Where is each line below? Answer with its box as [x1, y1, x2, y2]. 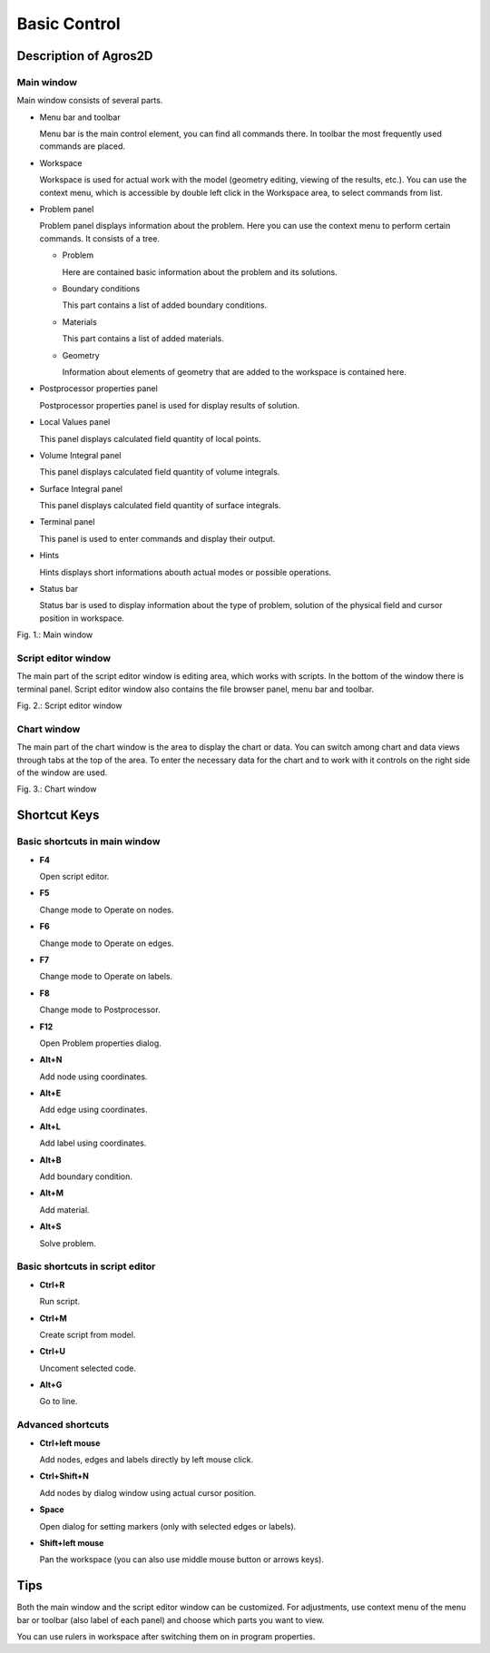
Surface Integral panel [39, 483, 122, 494]
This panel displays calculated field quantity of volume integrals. [39, 467, 280, 477]
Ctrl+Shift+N [39, 1471, 90, 1481]
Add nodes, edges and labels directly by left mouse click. [39, 1453, 254, 1465]
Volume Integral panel [39, 449, 122, 460]
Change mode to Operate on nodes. [39, 904, 174, 915]
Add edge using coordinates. [39, 1104, 148, 1116]
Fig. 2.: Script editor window [16, 700, 122, 712]
